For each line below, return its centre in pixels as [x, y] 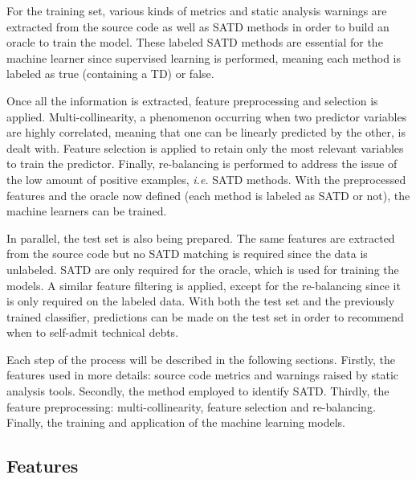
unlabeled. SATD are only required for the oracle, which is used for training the [203, 269]
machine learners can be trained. [87, 211]
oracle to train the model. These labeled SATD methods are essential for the [195, 42]
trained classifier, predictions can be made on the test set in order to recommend [205, 316]
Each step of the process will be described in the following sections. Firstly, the [201, 359]
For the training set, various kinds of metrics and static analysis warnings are [197, 10]
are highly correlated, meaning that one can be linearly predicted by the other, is [206, 132]
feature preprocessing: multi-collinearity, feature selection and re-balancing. [191, 406]
